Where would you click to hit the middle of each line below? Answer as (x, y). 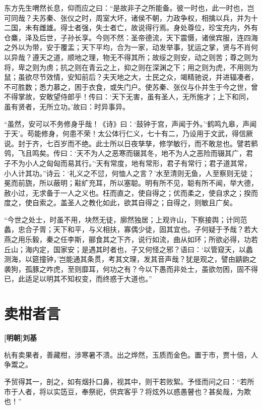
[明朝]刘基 (20, 338)
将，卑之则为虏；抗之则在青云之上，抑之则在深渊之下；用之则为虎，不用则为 (131, 67)
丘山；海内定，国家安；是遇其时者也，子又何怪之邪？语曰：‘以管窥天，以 (125, 249)
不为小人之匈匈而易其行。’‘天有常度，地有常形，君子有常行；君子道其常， (131, 163)
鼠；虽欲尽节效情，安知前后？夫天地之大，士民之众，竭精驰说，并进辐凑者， (131, 77)
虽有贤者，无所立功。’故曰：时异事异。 (67, 106)
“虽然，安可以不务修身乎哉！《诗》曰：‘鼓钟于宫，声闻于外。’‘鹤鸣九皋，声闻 (130, 123)
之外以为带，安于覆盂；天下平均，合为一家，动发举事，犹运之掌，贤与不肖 (127, 47)
